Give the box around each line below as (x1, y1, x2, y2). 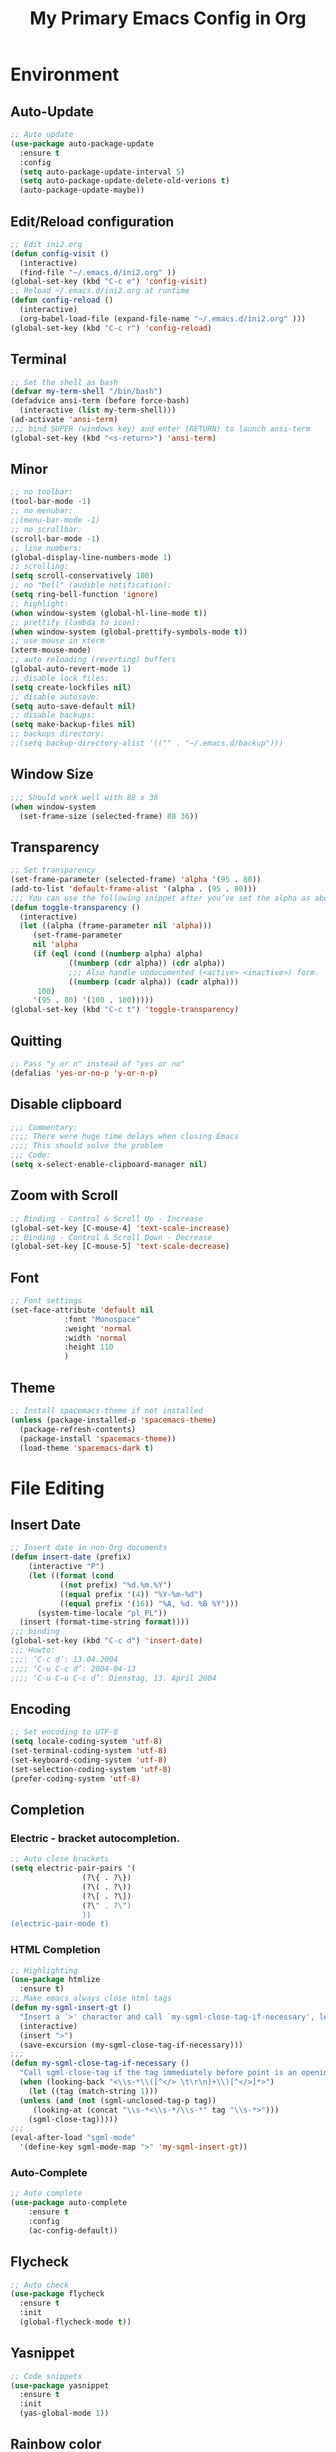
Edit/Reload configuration (10, 213, 175, 230)
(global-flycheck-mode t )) (19, 2317, 132, 2327)
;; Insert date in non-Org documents (10, 1543, 168, 1553)
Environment (10, 63, 120, 86)
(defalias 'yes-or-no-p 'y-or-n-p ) (10, 1068, 159, 1078)
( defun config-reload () (10, 295, 114, 306)
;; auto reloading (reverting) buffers (10, 655, 177, 665)
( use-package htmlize (10, 1975, 101, 1985)
